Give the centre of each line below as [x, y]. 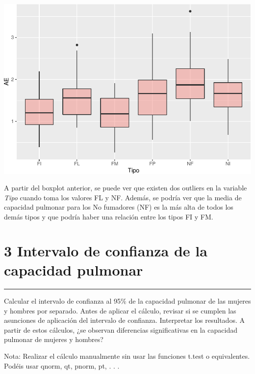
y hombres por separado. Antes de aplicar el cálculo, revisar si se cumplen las [120, 310]
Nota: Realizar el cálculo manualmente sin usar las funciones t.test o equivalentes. [127, 356]
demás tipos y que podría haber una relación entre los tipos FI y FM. [109, 217]
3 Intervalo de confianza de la [106, 250]
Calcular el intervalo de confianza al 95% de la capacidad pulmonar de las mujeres [127, 300]
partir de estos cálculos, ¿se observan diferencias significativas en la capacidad [121, 329]
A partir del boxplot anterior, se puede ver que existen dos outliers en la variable [126, 188]
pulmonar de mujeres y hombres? [54, 339]
